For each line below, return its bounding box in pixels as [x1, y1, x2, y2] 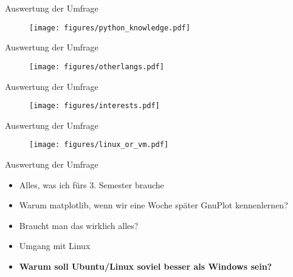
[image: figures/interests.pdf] [29, 101, 160, 111]
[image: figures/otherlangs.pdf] [29, 62, 164, 71]
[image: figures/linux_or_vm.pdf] [29, 140, 169, 149]
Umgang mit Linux [19, 239, 91, 252]
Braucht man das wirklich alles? [19, 219, 139, 231]
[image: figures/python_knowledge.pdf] [29, 23, 190, 32]
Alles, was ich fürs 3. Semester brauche [19, 178, 164, 191]
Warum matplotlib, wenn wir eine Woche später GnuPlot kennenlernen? [19, 199, 288, 211]
